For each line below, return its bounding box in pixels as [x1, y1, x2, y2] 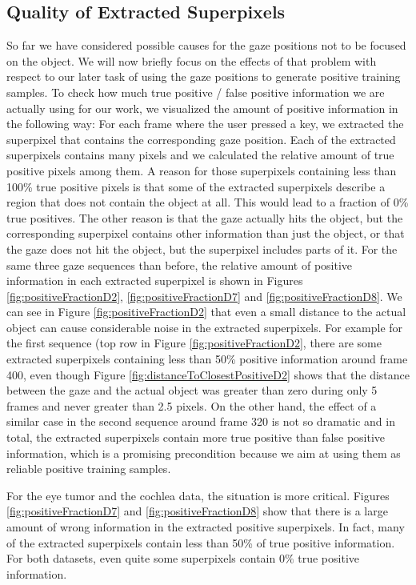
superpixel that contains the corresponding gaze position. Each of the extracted [6, 130, 396, 147]
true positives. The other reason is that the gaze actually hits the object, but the [6, 209, 403, 226]
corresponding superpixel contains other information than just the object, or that [6, 225, 405, 242]
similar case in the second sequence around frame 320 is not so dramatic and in [6, 413, 395, 430]
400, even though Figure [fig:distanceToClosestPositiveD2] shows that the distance [6, 366, 410, 383]
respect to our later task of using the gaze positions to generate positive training [6, 68, 401, 85]
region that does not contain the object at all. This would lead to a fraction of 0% [6, 194, 409, 210]
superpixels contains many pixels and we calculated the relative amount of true [6, 146, 394, 163]
